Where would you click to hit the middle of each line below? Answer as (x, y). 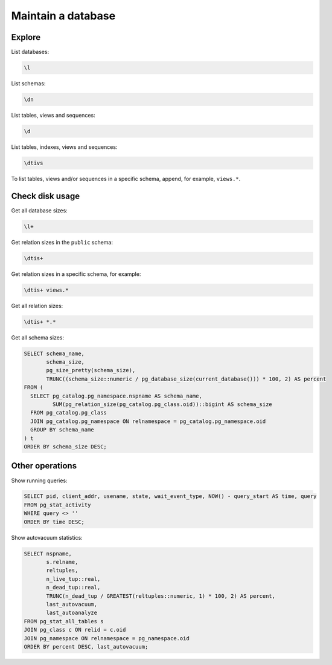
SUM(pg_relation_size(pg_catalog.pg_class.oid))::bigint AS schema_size (162, 405)
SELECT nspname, (48, 553)
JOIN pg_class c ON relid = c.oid (75, 630)
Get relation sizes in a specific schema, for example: (76, 274)
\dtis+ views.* (46, 290)
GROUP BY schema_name (62, 430)
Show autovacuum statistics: (47, 537)
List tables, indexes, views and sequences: (64, 147)
